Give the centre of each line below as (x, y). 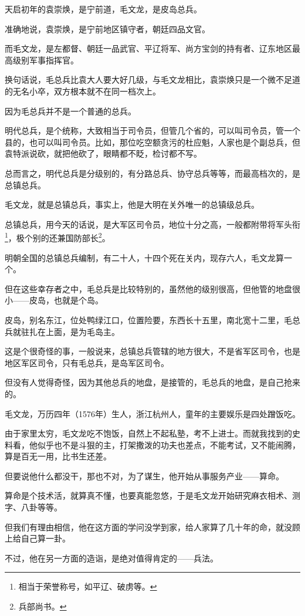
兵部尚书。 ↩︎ (43, 606)
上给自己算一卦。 (38, 538)
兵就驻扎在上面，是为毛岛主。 (62, 331)
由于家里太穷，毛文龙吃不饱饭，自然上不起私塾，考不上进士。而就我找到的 (148, 433)
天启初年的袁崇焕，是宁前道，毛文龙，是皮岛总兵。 (103, 9)
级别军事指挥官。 (45, 60)
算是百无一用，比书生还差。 (58, 456)
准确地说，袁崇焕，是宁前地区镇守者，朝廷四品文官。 (107, 28)
